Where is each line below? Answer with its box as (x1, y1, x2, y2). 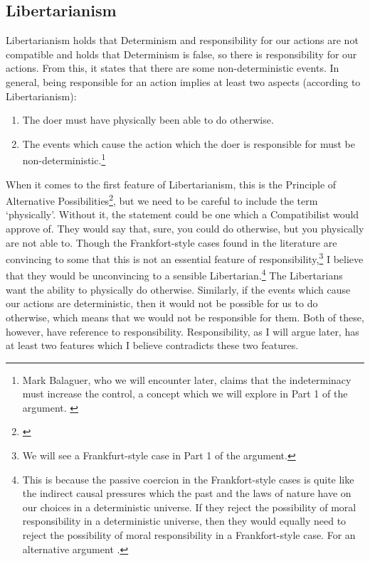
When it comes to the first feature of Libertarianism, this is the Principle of (6, 176, 337, 191)
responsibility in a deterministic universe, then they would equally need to (22, 513, 347, 528)
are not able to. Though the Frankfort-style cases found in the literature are (6, 235, 337, 250)
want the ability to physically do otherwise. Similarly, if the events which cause (6, 282, 351, 296)
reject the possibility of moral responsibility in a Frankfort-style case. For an (22, 528, 356, 543)
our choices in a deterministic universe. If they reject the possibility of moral (22, 499, 356, 514)
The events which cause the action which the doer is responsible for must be (22, 136, 355, 151)
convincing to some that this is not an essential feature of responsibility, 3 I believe (6, 250, 364, 266)
